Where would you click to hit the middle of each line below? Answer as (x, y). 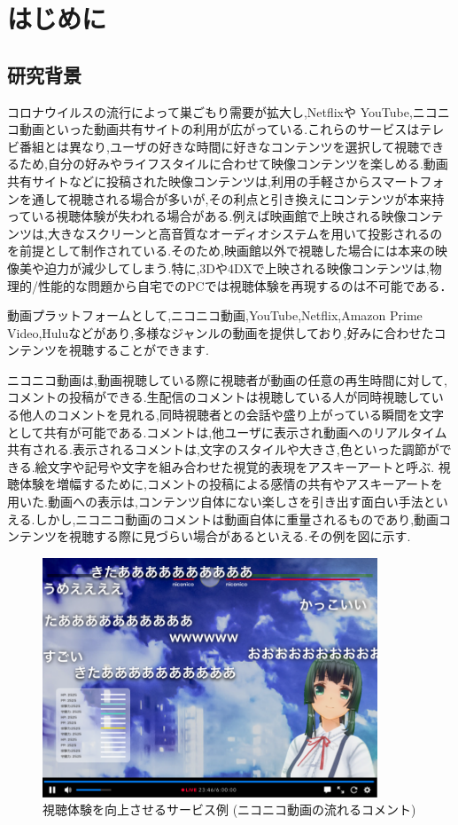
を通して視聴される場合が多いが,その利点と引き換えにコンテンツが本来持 (232, 198)
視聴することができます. (139, 350)
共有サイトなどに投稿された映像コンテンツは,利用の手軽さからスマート (213, 181)
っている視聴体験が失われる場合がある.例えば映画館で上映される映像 (207, 216)
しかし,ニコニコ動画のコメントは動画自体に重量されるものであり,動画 (237, 519)
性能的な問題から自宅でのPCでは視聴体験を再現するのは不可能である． (245, 285)
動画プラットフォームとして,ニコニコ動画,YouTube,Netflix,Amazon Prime (215, 315)
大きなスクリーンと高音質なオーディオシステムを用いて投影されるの (245, 233)
